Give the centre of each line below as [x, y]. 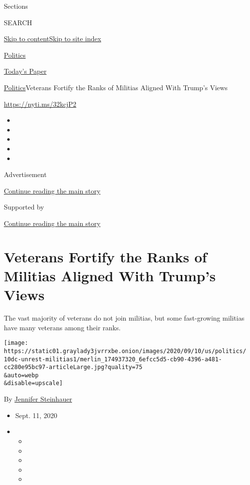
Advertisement [25, 174]
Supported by [24, 207]
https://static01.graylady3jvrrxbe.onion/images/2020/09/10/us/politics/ [125, 351]
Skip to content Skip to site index [53, 39]
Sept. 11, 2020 [36, 415]
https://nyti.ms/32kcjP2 [40, 104]
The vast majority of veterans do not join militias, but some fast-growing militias [124, 318]
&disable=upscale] [33, 383]
